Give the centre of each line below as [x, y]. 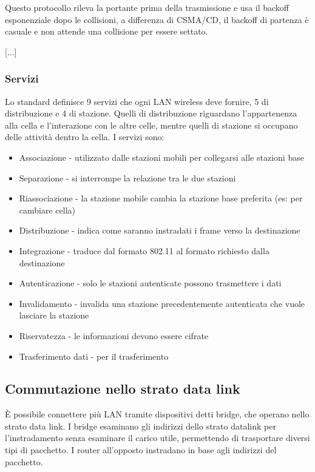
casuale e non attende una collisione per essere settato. [107, 31]
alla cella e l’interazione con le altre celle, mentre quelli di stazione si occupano [151, 125]
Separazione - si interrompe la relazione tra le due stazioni [127, 177]
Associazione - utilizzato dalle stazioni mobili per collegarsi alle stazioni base [161, 157]
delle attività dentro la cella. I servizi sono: [85, 137]
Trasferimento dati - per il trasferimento [94, 356]
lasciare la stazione [54, 315]
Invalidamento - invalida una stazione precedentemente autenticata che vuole [162, 303]
